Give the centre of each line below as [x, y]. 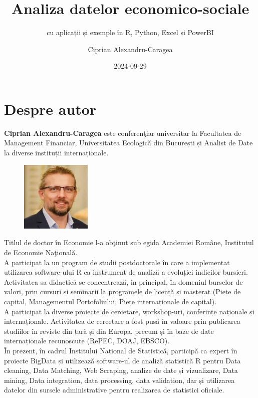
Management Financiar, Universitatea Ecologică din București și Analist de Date [128, 143]
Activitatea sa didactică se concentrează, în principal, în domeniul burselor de [123, 281]
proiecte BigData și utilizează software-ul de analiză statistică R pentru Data [122, 360]
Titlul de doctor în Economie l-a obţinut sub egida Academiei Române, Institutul [129, 242]
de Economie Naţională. [41, 252]
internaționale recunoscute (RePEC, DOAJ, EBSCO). [87, 341]
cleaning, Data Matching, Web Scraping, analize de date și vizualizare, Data [121, 370]
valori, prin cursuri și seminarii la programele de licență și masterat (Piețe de [122, 291]
